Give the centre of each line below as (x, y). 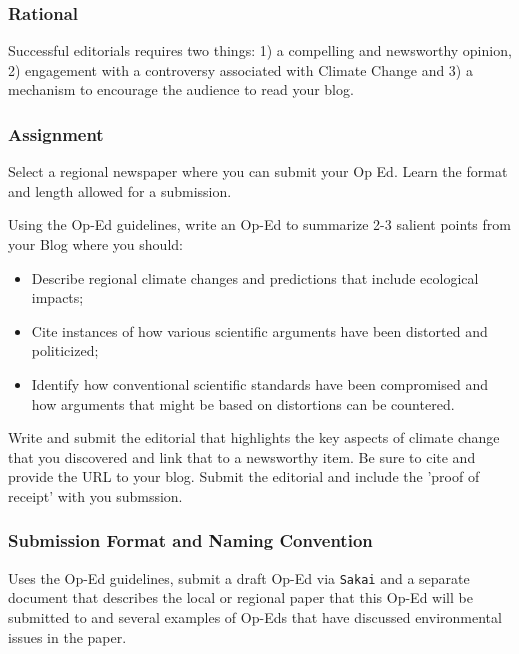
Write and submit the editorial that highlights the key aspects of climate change (254, 437)
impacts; (57, 297)
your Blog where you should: (95, 244)
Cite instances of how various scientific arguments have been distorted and (259, 330)
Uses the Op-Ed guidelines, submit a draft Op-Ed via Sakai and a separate (239, 577)
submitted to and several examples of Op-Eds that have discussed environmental (255, 617)
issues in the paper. (67, 636)
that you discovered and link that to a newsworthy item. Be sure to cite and (242, 456)
